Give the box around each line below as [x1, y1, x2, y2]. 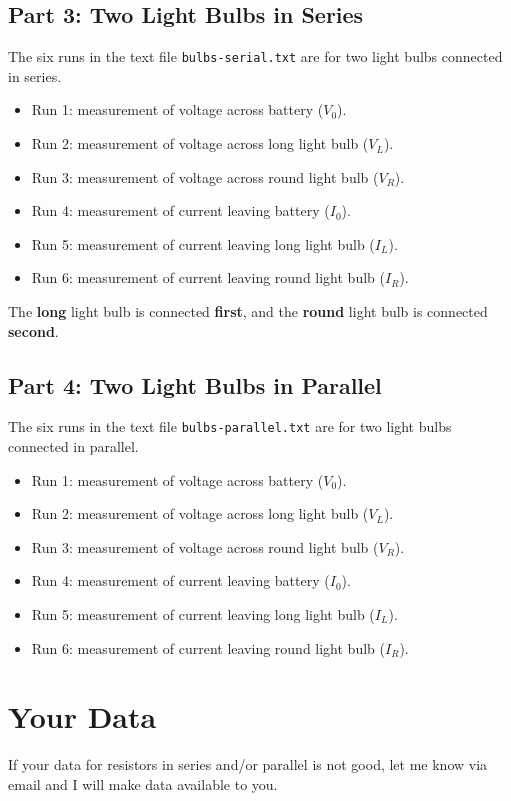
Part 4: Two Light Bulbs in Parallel [8, 369, 382, 400]
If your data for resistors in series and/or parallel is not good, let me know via [8, 754, 488, 775]
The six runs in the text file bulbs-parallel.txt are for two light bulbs [8, 416, 452, 437]
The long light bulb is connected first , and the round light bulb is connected [8, 301, 488, 322]
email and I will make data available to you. [8, 773, 278, 794]
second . [8, 320, 59, 341]
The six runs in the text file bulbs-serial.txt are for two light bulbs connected [8, 46, 503, 67]
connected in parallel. [8, 436, 139, 457]
